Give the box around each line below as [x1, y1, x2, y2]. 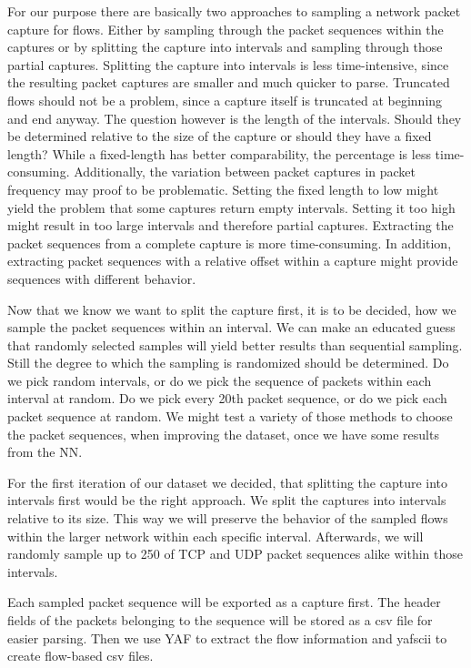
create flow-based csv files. [7, 646, 154, 665]
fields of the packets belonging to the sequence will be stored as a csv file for [7, 611, 433, 629]
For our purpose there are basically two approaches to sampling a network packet [7, 2, 461, 20]
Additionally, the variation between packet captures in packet [74, 162, 416, 181]
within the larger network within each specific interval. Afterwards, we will [7, 526, 424, 545]
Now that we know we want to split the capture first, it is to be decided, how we [7, 299, 456, 319]
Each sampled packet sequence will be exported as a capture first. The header [7, 592, 441, 612]
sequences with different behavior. [7, 268, 196, 288]
